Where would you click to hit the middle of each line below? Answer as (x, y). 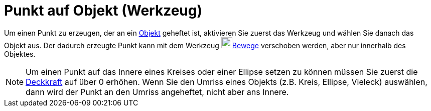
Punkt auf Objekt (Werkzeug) (103, 11)
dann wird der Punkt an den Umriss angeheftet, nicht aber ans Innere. (157, 92)
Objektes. (20, 54)
